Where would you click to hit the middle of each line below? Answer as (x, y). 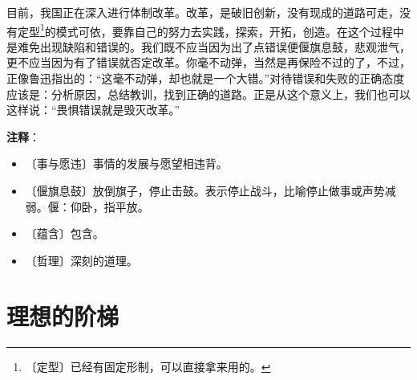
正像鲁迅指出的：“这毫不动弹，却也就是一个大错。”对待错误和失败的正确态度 (206, 78)
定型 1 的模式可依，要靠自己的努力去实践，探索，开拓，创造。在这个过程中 (211, 30)
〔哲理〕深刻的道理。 (81, 260)
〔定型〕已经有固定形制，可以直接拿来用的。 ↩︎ (148, 366)
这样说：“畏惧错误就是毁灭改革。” (93, 110)
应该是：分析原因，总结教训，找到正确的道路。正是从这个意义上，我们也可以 (208, 94)
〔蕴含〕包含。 (65, 233)
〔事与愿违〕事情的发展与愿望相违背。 (126, 163)
